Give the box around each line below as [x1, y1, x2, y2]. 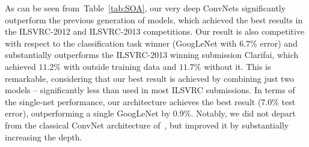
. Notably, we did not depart [191, 107, 296, 120]
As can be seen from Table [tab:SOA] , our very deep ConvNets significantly [5, 2, 286, 14]
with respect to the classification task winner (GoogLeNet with [5, 36, 237, 49]
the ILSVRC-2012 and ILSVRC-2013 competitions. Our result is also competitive [5, 25, 305, 38]
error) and [260, 36, 298, 49]
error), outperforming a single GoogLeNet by [5, 107, 171, 120]
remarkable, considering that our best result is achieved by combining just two [5, 72, 294, 84]
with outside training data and [63, 60, 177, 72]
